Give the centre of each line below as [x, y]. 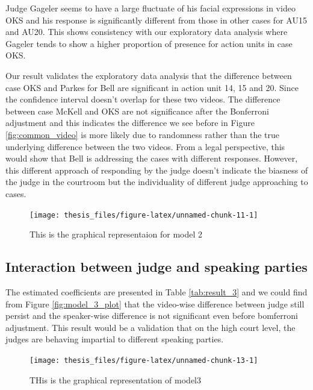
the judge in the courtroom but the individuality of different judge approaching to [157, 182]
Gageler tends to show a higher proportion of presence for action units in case [149, 43]
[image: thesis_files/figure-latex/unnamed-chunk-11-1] [144, 215]
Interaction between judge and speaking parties [156, 267]
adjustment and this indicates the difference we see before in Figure [130, 123]
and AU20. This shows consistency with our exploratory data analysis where [147, 32]
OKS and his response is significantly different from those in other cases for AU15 [156, 20]
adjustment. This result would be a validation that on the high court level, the [150, 327]
